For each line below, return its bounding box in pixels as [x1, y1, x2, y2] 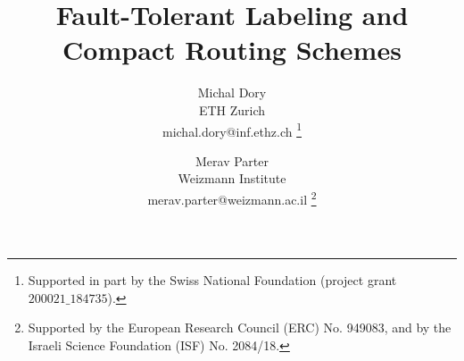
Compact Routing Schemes [62, 31, 402, 68]
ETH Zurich [198, 100, 266, 119]
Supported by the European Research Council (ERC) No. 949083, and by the [28, 318, 452, 337]
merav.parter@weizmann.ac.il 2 [147, 187, 317, 208]
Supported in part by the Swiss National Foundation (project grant [28, 271, 397, 290]
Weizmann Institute [178, 169, 286, 188]
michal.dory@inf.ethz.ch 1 [162, 119, 302, 140]
